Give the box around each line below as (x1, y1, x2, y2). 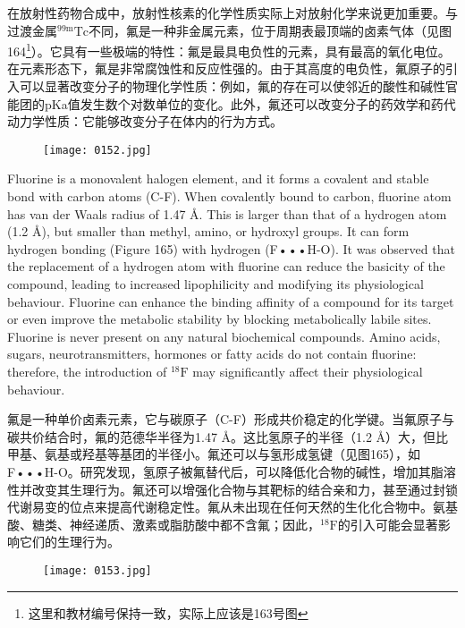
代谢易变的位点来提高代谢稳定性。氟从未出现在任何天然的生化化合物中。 (7, 497, 433, 516)
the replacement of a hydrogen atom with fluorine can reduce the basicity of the (7, 257, 445, 276)
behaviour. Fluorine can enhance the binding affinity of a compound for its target (7, 292, 454, 310)
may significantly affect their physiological (192, 362, 423, 380)
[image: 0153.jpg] (43, 564, 152, 577)
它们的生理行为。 (19, 532, 120, 551)
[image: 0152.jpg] (43, 143, 152, 157)
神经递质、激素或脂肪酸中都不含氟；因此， (69, 514, 320, 533)
